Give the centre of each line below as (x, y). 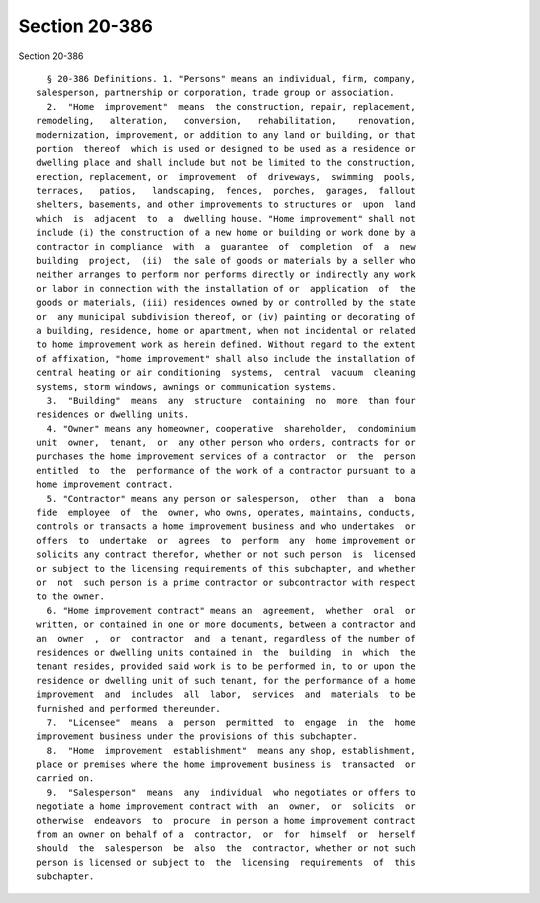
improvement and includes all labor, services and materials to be (226, 694)
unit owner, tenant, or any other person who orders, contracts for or (226, 443)
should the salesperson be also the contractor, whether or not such (226, 848)
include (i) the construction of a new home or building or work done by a (226, 233)
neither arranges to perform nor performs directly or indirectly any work (226, 274)
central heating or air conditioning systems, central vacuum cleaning (226, 373)
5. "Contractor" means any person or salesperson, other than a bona (231, 498)
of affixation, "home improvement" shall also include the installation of (226, 358)
